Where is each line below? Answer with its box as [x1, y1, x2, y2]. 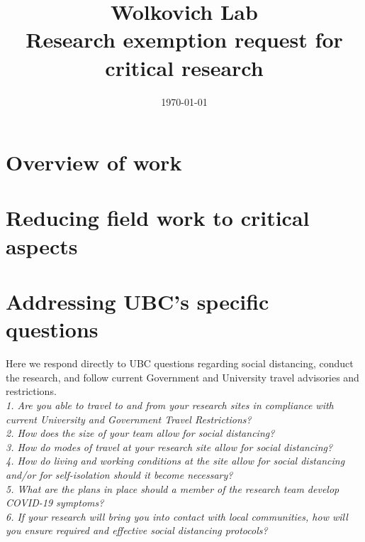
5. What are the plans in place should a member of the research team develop [6, 481, 339, 496]
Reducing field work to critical [6, 203, 310, 232]
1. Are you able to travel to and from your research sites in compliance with [6, 397, 334, 412]
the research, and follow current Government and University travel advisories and [6, 369, 359, 384]
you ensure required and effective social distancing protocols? [6, 523, 268, 538]
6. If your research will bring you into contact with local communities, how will [6, 509, 348, 524]
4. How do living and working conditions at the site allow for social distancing [6, 453, 345, 468]
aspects [6, 231, 78, 260]
